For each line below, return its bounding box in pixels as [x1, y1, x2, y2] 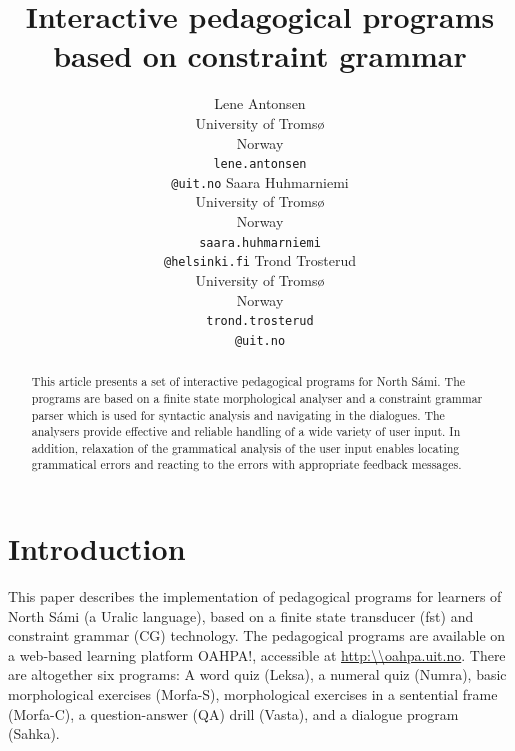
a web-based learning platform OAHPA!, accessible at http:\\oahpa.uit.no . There [8, 644, 506, 665]
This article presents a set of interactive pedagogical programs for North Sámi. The [31, 373, 466, 390]
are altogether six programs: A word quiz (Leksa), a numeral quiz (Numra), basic [8, 664, 507, 685]
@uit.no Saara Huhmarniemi [171, 171, 349, 192]
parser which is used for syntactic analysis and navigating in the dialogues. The [31, 406, 445, 423]
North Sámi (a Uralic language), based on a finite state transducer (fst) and [8, 605, 474, 626]
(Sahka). [8, 723, 60, 744]
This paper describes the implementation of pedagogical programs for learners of [8, 586, 502, 607]
